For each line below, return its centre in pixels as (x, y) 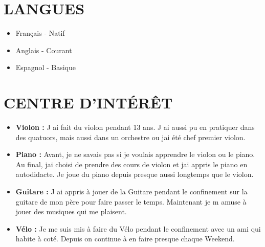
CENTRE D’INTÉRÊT (88, 103)
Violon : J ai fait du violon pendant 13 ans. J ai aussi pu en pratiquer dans (135, 127)
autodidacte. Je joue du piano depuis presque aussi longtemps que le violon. (135, 174)
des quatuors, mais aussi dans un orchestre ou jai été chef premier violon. (130, 137)
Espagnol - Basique (46, 67)
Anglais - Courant (44, 50)
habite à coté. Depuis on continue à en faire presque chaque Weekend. (125, 239)
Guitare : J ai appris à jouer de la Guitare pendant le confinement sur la (131, 191)
